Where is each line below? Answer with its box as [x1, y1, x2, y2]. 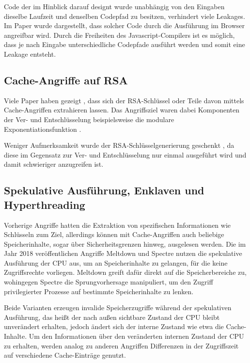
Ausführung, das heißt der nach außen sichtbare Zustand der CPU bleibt [4, 312, 220, 322]
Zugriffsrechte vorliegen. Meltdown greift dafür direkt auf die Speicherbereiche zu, [4, 267, 247, 277]
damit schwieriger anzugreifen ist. [4, 159, 104, 169]
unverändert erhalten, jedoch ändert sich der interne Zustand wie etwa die [4, 321, 224, 331]
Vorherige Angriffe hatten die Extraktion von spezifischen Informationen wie [4, 220, 231, 230]
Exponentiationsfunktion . [4, 124, 81, 134]
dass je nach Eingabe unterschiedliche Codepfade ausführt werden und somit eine [4, 39, 245, 49]
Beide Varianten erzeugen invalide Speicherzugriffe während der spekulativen [4, 302, 232, 313]
